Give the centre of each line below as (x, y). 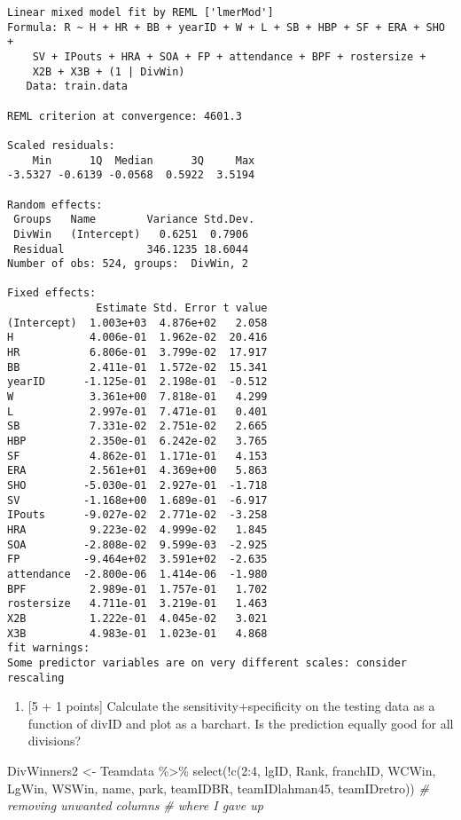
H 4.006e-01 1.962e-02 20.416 (137, 338)
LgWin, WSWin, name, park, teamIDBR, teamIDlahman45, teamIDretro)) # (218, 788)
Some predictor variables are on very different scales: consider (207, 662)
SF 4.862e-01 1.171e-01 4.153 (137, 456)
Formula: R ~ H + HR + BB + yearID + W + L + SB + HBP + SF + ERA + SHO (226, 27)
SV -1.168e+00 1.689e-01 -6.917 (137, 500)
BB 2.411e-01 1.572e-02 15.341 (137, 367)
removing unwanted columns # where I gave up (135, 805)
